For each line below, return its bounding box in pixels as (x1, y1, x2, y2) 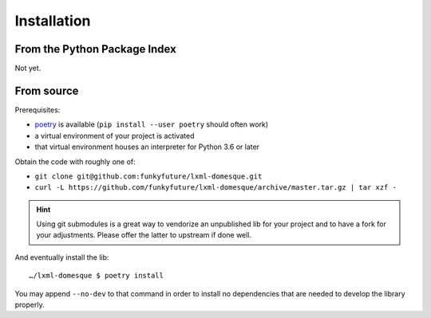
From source (14, 84, 79, 97)
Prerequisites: (14, 104, 61, 115)
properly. (14, 300, 45, 310)
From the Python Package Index (14, 42, 177, 56)
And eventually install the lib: (14, 252, 109, 262)
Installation (14, 12, 91, 29)
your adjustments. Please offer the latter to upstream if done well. (36, 230, 251, 240)
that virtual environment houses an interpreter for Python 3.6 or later (34, 142, 259, 151)
